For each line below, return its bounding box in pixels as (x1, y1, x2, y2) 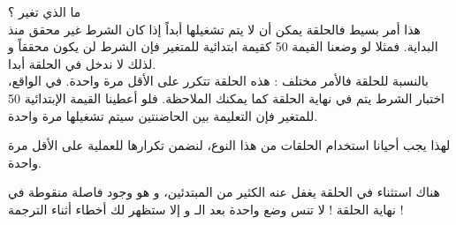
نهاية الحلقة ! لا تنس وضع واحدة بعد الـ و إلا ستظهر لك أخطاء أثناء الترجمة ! (8, 199, 404, 218)
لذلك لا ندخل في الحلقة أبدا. (8, 54, 156, 72)
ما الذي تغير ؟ (8, 3, 81, 20)
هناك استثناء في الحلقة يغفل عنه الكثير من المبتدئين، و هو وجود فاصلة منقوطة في (8, 183, 440, 201)
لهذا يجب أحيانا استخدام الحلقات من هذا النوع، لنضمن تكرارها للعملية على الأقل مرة (8, 136, 451, 154)
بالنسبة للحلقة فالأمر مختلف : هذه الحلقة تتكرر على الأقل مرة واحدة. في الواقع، (8, 71, 429, 90)
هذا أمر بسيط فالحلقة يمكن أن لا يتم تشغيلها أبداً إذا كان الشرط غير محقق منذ (8, 19, 421, 38)
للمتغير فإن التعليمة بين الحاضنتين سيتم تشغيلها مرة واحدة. (8, 106, 318, 124)
